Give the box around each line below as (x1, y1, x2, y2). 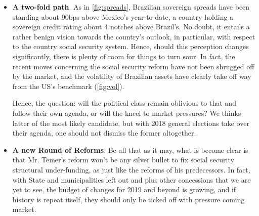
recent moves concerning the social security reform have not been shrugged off (12, 61, 254, 71)
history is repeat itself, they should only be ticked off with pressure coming (12, 194, 245, 204)
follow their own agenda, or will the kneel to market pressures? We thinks (12, 107, 241, 118)
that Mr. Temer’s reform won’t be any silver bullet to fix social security (12, 154, 234, 165)
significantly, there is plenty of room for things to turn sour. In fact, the (12, 51, 235, 61)
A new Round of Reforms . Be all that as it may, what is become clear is (12, 144, 248, 155)
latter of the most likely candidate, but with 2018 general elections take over (12, 117, 249, 128)
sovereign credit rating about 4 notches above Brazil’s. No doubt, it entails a (12, 21, 250, 32)
